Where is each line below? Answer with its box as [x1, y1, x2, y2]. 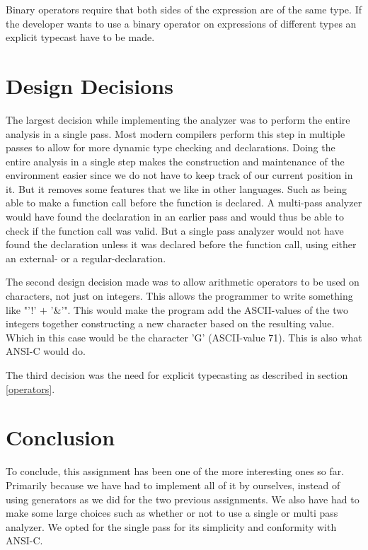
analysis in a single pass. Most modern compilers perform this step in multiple [6, 126, 345, 141]
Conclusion [6, 423, 115, 452]
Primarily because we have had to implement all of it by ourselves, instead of [6, 477, 340, 492]
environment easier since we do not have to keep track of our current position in [6, 168, 353, 182]
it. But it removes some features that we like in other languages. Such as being [6, 181, 347, 196]
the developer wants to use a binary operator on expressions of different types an [6, 16, 357, 30]
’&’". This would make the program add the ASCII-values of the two [50, 302, 348, 317]
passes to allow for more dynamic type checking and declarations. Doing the [6, 140, 335, 155]
